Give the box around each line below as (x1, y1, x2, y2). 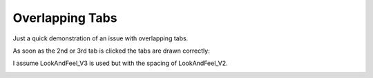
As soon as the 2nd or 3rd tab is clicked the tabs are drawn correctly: (12, 47, 210, 55)
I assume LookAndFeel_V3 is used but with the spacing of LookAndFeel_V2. (12, 59, 228, 68)
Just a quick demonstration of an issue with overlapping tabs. (12, 34, 189, 42)
